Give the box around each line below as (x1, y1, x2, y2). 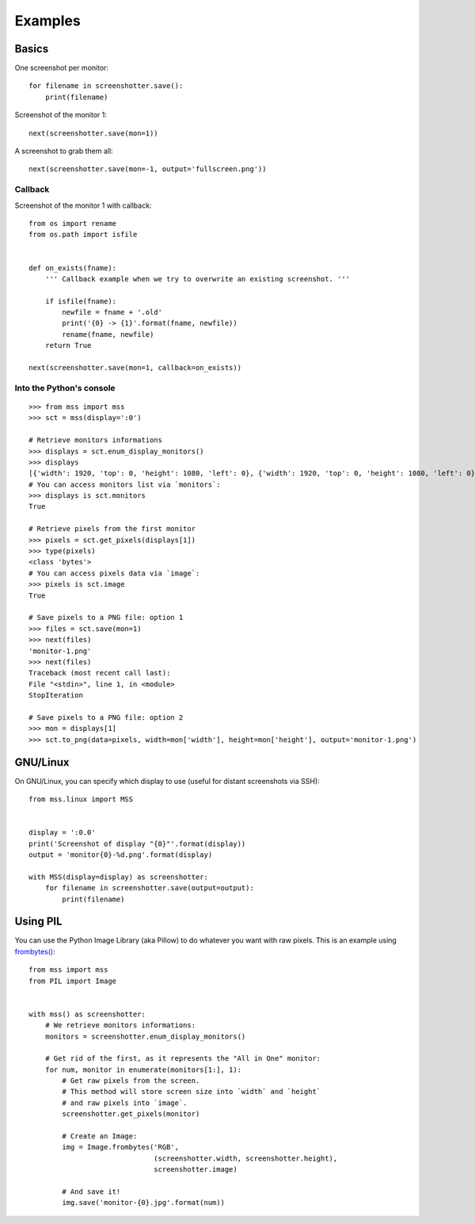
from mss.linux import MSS (28, 794, 134, 804)
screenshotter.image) (153, 1165, 237, 1174)
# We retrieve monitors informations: (44, 1021, 196, 1030)
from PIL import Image (28, 976, 117, 985)
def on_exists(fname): (28, 263, 117, 273)
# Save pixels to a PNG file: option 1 (28, 613, 184, 622)
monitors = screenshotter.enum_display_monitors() (44, 1031, 246, 1041)
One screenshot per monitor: (14, 63, 109, 73)
